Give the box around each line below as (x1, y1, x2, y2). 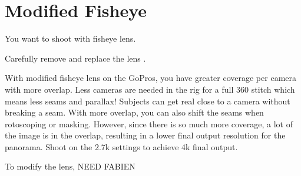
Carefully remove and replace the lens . (5, 52, 146, 64)
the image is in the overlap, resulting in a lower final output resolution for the (5, 129, 286, 141)
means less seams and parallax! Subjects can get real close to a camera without (5, 94, 290, 107)
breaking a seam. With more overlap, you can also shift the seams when (5, 106, 264, 119)
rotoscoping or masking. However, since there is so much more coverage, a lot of (5, 117, 293, 130)
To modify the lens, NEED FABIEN (5, 160, 135, 172)
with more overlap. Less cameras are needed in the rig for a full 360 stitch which (5, 83, 295, 95)
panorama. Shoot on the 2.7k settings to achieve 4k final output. (5, 140, 238, 153)
